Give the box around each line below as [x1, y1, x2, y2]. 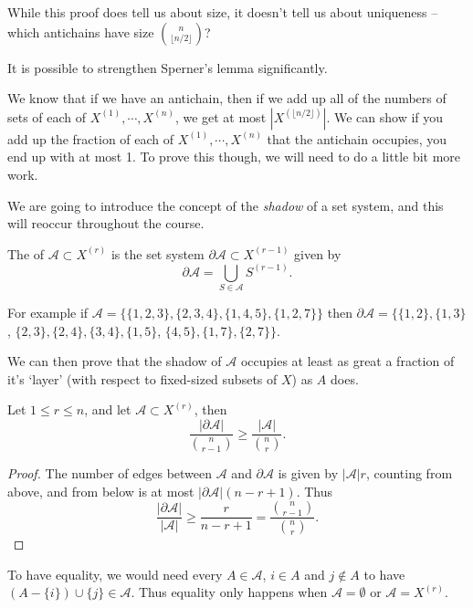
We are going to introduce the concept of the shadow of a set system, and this [7, 195, 444, 215]
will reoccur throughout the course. [7, 214, 205, 233]
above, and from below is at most [7, 481, 194, 500]
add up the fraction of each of [7, 129, 174, 148]
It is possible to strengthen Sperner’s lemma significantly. [7, 58, 328, 77]
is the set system [110, 244, 205, 263]
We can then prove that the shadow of [7, 351, 222, 371]
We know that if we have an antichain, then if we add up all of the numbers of [7, 89, 447, 108]
